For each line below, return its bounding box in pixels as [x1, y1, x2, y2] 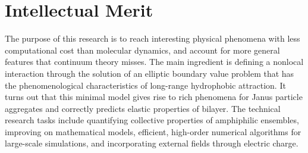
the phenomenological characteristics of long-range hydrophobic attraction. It [5, 79, 286, 91]
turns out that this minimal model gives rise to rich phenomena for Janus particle [5, 90, 303, 103]
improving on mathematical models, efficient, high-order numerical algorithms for [5, 125, 301, 138]
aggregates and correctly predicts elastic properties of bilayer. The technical [5, 102, 281, 114]
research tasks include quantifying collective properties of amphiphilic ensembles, [5, 114, 299, 126]
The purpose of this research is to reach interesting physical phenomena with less [5, 32, 300, 45]
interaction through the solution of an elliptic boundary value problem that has [5, 67, 294, 79]
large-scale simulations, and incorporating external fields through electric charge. [5, 137, 298, 149]
